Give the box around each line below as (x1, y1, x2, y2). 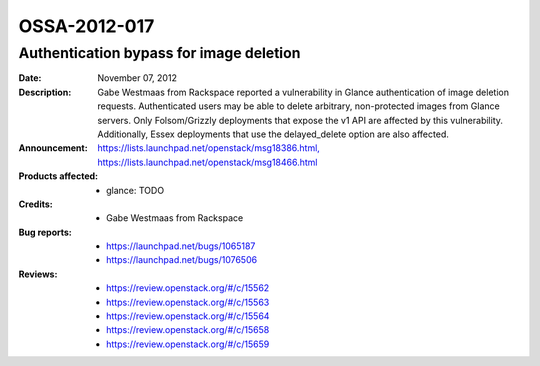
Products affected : (18, 170, 99, 182)
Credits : (18, 198, 54, 210)
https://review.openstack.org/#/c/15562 (106, 282, 270, 294)
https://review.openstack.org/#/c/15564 (106, 310, 270, 322)
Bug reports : (18, 226, 72, 238)
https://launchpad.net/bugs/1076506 (106, 254, 258, 266)
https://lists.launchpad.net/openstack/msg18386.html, (97, 142, 320, 154)
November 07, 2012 (97, 72, 177, 84)
